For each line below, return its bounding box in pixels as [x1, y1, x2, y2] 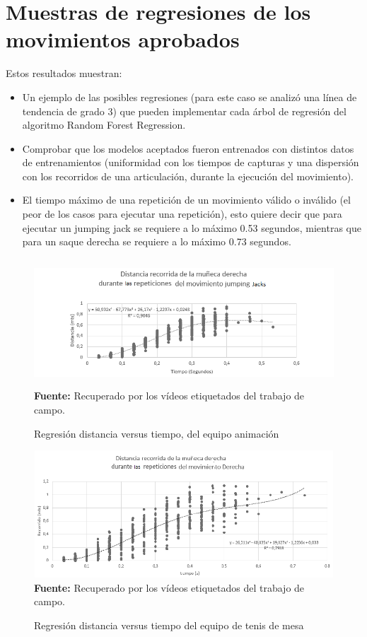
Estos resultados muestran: [6, 66, 122, 81]
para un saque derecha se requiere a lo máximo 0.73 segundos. [22, 234, 291, 249]
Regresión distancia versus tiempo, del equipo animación [34, 426, 279, 440]
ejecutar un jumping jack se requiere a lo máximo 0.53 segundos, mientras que [22, 220, 361, 235]
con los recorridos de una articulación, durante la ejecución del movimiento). [22, 168, 354, 183]
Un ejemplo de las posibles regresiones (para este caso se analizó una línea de [22, 89, 357, 104]
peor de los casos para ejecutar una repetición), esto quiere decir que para [22, 206, 342, 221]
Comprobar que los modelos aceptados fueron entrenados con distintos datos [22, 141, 354, 156]
